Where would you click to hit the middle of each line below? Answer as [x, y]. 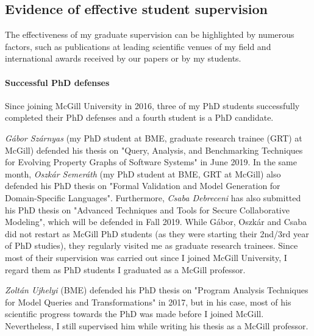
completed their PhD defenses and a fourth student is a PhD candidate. [139, 117]
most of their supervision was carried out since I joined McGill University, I [146, 257]
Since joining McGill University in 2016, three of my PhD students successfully [152, 105]
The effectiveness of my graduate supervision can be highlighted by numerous [150, 34]
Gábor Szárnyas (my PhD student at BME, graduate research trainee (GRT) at [154, 138]
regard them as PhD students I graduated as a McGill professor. [125, 269]
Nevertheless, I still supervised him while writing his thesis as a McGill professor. [157, 325]
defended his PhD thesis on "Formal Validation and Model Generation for [143, 186]
